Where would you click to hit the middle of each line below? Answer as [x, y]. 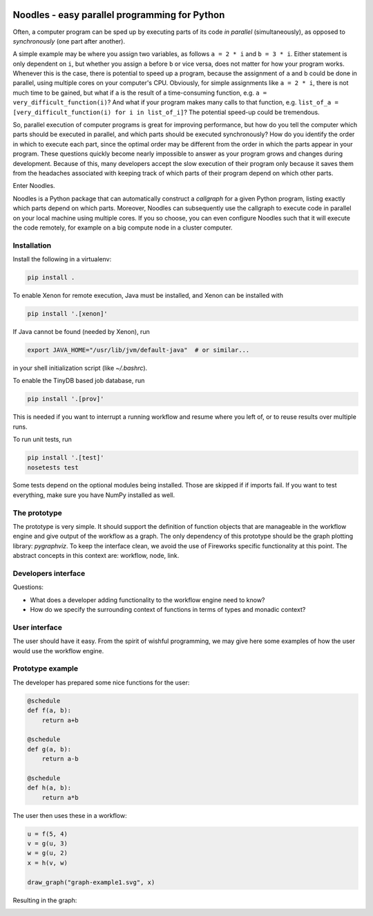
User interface [37, 627]
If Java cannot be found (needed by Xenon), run [81, 332]
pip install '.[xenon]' [68, 314]
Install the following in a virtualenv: [62, 259]
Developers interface [49, 573]
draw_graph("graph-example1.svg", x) [91, 882]
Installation [32, 245]
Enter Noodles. [34, 186]
